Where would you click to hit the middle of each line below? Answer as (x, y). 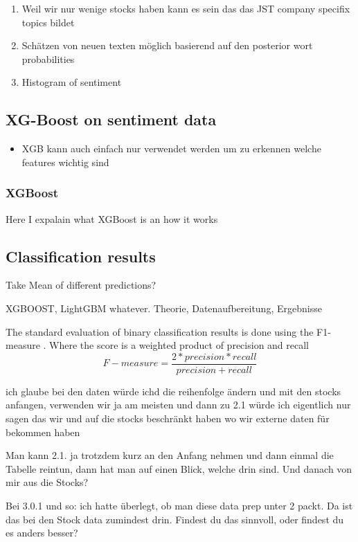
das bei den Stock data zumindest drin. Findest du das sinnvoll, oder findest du (175, 519)
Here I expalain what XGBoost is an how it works (112, 218)
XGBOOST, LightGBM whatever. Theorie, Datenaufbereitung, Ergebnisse (164, 308)
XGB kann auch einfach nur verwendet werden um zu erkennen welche (171, 148)
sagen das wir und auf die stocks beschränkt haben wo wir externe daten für (168, 418)
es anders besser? (42, 533)
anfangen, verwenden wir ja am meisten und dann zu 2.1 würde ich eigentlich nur (178, 405)
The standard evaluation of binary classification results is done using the (160, 331)
